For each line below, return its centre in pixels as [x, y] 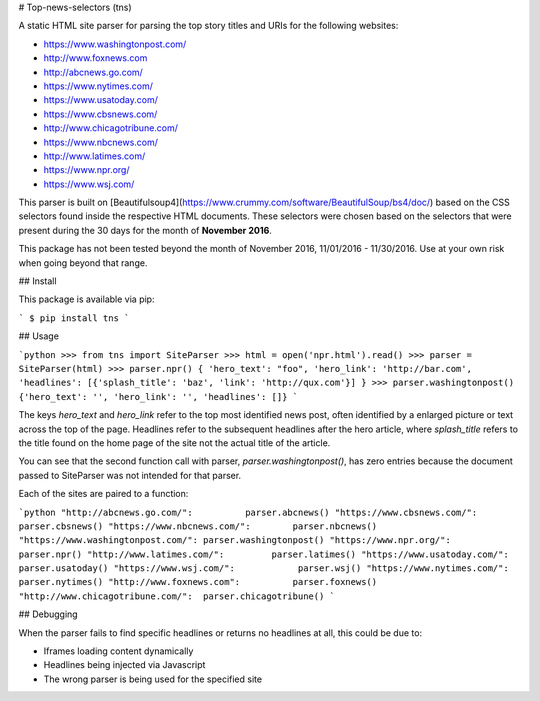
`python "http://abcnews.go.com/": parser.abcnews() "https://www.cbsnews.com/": [248, 512]
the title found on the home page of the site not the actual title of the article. [174, 442]
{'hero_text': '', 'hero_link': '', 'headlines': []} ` [158, 396]
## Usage [39, 336]
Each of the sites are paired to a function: [103, 494]
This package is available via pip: [86, 299]
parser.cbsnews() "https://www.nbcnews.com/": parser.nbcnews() [198, 526]
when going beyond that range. [83, 262]
